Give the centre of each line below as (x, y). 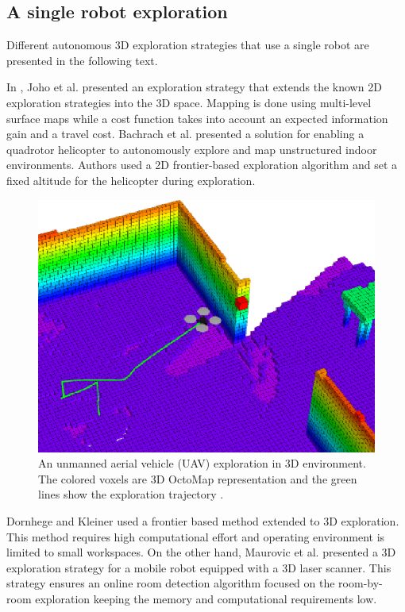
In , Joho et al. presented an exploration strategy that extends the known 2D (194, 87)
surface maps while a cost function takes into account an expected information (197, 118)
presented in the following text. (82, 60)
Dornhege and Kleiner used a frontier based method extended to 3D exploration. (203, 520)
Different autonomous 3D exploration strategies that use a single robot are (188, 45)
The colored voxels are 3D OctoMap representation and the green (198, 478)
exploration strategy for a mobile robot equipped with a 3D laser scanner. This (199, 567)
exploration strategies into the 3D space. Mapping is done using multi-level (189, 102)
